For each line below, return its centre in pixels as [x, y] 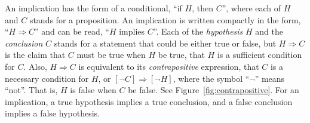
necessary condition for [47, 78]
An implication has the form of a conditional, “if [93, 8]
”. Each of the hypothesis [198, 31]
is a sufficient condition [260, 55]
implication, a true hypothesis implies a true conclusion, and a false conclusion [149, 101]
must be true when [111, 55]
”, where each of [251, 8]
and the [269, 31]
